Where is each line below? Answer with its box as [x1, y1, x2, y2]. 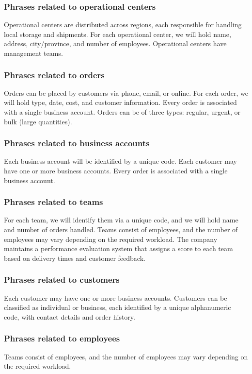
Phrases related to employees [4, 332, 120, 344]
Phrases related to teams [4, 196, 103, 208]
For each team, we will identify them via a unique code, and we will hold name [4, 215, 238, 225]
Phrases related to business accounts [4, 137, 150, 149]
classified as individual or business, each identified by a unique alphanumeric [4, 302, 231, 312]
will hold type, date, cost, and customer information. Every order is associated [4, 97, 237, 107]
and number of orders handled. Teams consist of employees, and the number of [4, 224, 238, 234]
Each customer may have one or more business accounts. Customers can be [4, 292, 227, 303]
